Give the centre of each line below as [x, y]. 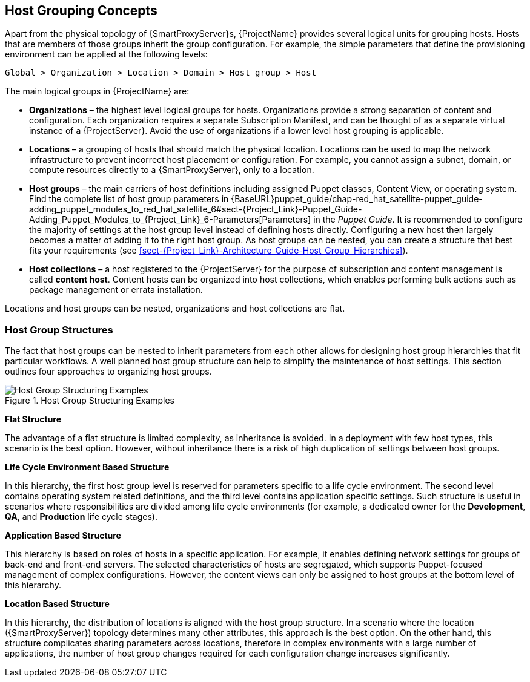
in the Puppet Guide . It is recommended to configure [418, 220]
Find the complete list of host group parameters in [129, 199]
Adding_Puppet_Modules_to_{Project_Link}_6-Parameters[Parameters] [170, 220]
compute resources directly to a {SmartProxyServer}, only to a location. [172, 170]
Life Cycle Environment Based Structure [87, 467]
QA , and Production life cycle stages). [81, 517]
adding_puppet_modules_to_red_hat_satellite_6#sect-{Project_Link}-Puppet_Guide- [196, 209]
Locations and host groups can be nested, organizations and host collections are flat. [175, 309]
